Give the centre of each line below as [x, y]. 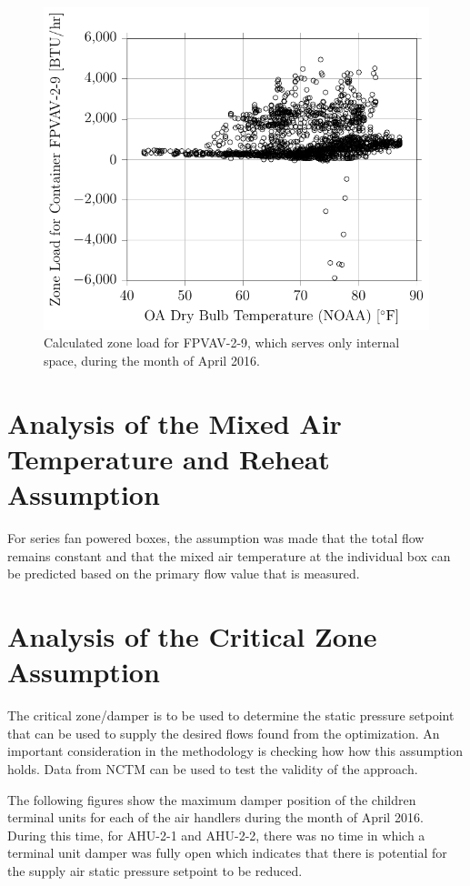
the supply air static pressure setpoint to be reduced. [155, 870]
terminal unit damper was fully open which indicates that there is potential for [227, 853]
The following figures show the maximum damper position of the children [212, 799]
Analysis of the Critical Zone [192, 636]
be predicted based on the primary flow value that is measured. [184, 574]
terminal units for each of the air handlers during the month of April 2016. [215, 817]
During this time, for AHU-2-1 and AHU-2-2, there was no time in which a [216, 835]
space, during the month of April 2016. [152, 360]
